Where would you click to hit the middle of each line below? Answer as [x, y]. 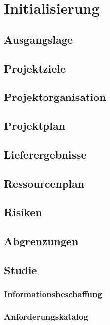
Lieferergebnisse [45, 154]
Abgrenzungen [41, 241]
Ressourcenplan [44, 183]
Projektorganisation [55, 97]
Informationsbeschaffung [53, 294]
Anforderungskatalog [46, 316]
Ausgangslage [38, 39]
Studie [21, 270]
